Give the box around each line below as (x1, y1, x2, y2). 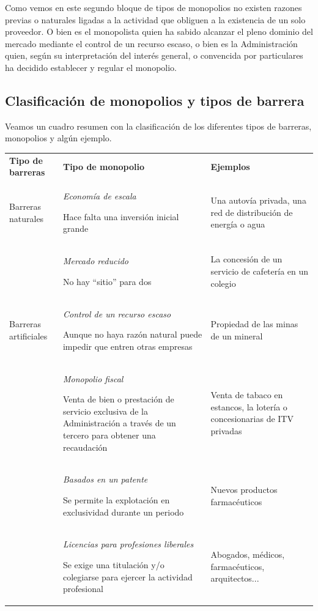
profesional (62, 582, 103, 595)
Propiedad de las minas (210, 317, 298, 330)
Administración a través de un (62, 417, 176, 429)
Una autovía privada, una (210, 194, 306, 207)
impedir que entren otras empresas (62, 339, 193, 352)
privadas (210, 424, 242, 437)
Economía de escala (62, 190, 136, 202)
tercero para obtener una (62, 429, 156, 442)
